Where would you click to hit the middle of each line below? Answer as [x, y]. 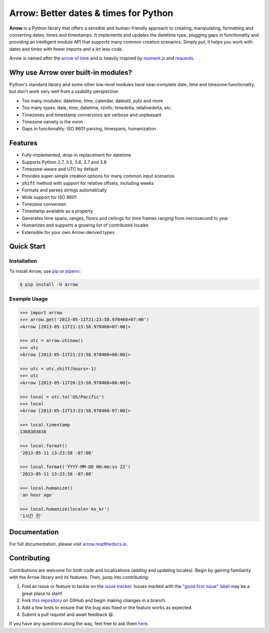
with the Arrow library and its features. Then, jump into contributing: [79, 577]
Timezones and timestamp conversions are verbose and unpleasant [92, 115]
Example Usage [28, 299]
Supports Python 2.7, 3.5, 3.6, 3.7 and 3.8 [64, 162]
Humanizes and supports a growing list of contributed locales [85, 225]
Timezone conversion [44, 204]
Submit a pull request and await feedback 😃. [68, 614]
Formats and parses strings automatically [64, 190]
